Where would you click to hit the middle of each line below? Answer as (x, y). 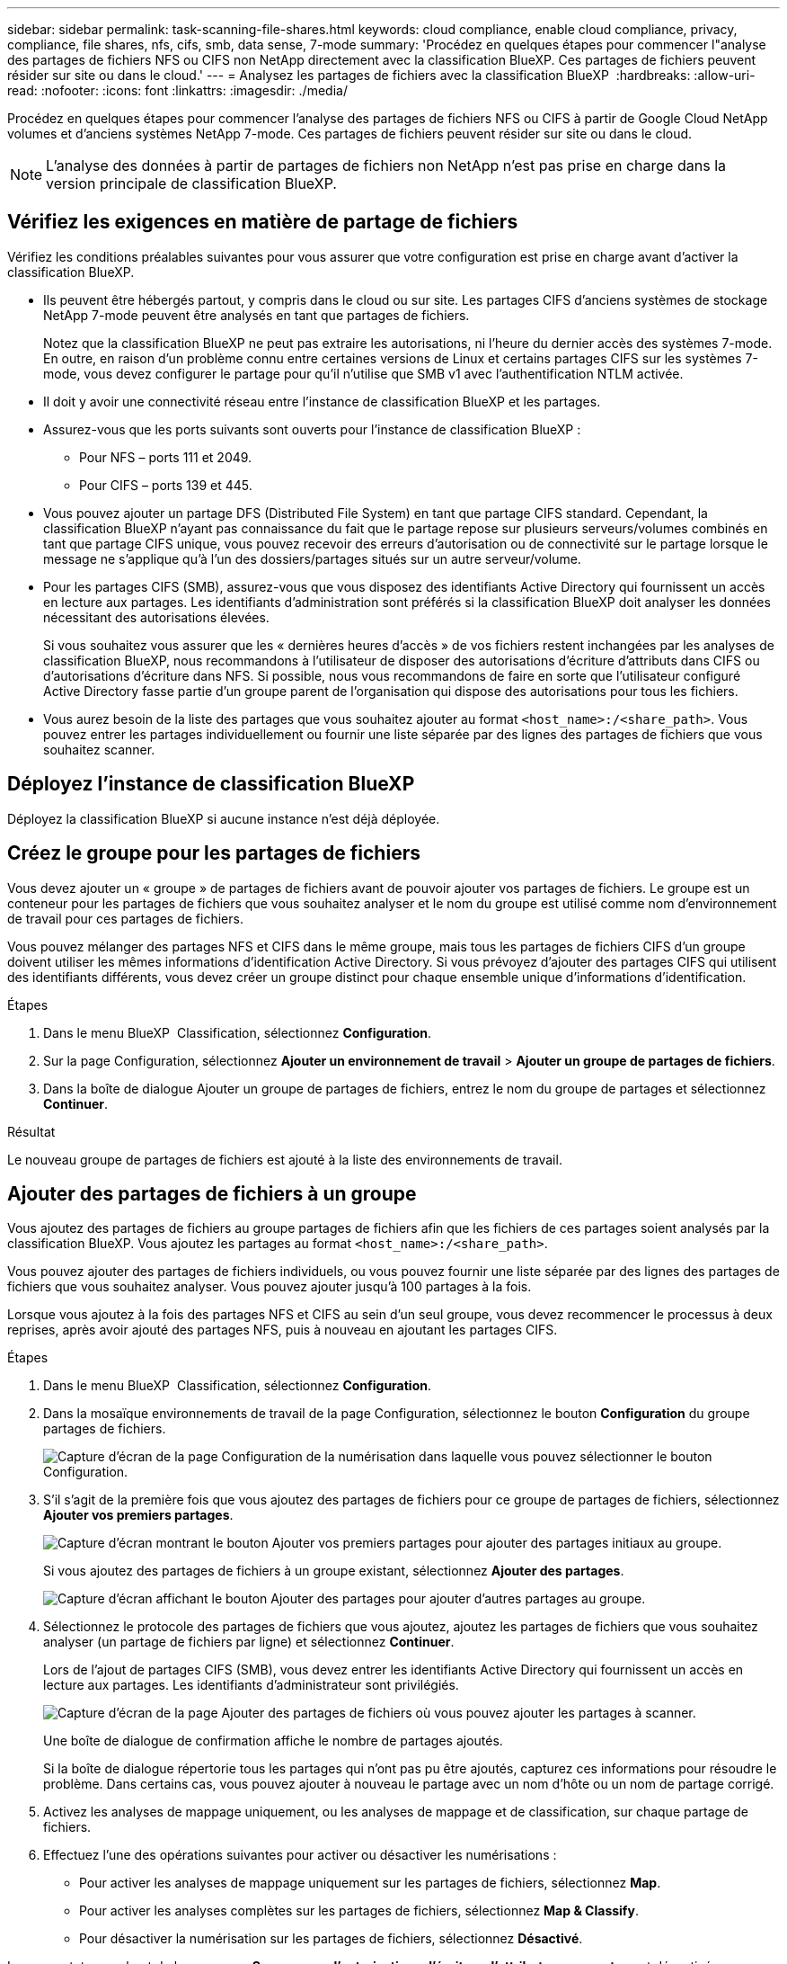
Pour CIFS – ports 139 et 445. (166, 485)
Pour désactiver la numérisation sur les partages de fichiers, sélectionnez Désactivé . (331, 1939)
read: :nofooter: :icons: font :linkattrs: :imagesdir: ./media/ (177, 90)
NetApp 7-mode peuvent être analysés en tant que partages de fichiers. (256, 315)
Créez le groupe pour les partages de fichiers (214, 853)
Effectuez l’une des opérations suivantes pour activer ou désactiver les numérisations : (300, 1855)
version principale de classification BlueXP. (191, 183)
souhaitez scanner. (99, 749)
